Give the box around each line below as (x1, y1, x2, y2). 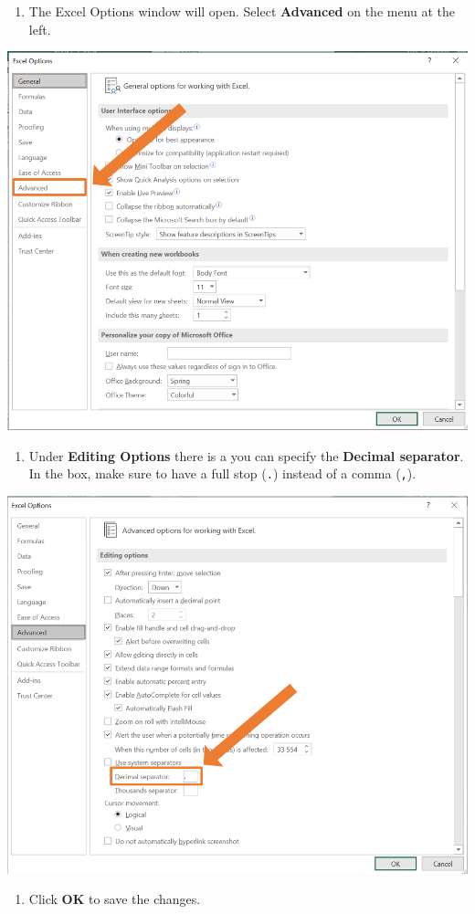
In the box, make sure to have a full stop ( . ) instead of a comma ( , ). (28, 464, 417, 483)
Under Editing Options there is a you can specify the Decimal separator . (28, 446, 464, 465)
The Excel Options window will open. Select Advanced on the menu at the (28, 2, 456, 20)
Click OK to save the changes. (28, 889, 201, 909)
